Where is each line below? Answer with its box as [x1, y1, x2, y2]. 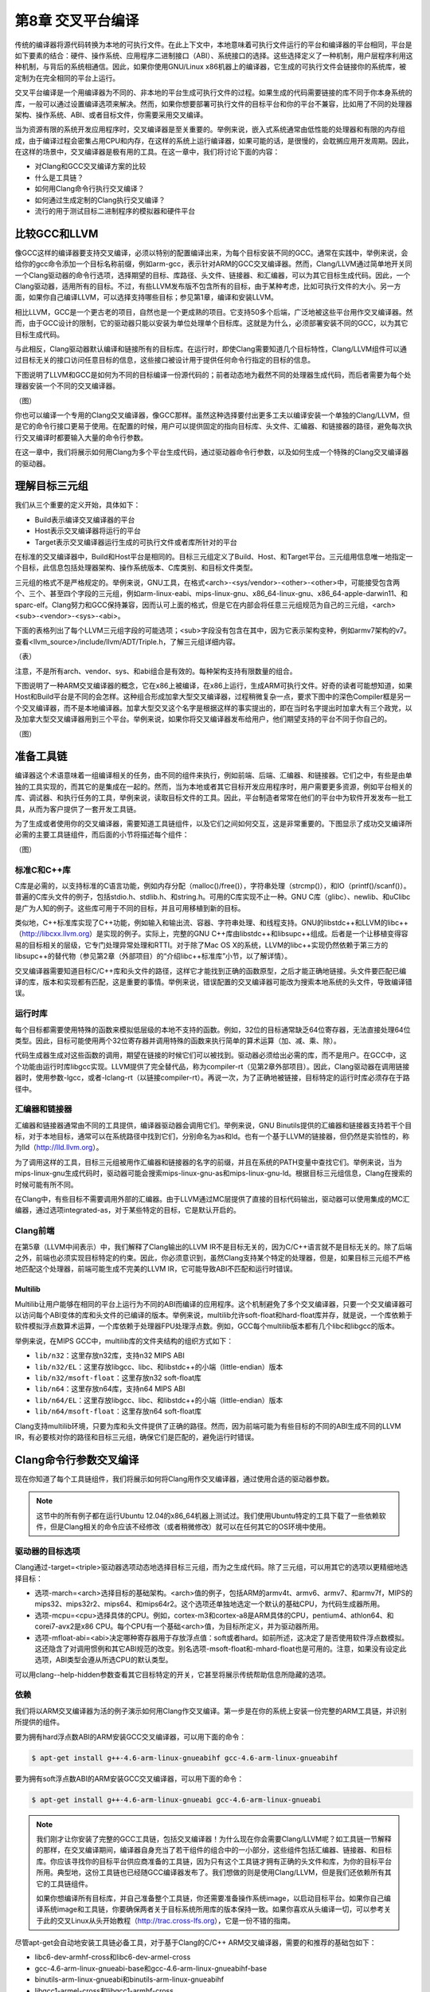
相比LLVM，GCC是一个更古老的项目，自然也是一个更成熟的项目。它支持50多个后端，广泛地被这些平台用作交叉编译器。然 [14, 307, 413, 316]
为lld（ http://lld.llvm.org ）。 [14, 1143, 104, 1152]
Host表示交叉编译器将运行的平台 [34, 526, 141, 535]
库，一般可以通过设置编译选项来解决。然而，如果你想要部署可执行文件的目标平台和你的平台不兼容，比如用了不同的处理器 [14, 99, 412, 108]
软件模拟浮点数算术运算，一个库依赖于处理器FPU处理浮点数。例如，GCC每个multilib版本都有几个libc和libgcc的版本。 [14, 1321, 400, 1331]
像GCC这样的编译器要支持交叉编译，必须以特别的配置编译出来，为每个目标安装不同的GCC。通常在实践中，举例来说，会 [14, 248, 408, 257]
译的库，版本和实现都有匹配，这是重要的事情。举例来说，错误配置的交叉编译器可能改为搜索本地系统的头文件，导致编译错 [14, 977, 412, 987]
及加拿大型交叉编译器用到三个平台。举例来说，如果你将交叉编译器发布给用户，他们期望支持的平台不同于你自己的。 [14, 714, 392, 724]
